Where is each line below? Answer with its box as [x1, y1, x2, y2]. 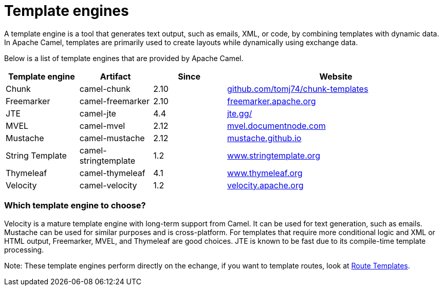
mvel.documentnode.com [227, 120, 326, 131]
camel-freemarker [79, 95, 150, 106]
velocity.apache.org [227, 180, 304, 190]
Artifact [100, 71, 131, 82]
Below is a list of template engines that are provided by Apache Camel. [4, 53, 244, 63]
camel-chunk [79, 83, 131, 94]
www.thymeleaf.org [227, 167, 303, 178]
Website [319, 71, 353, 82]
